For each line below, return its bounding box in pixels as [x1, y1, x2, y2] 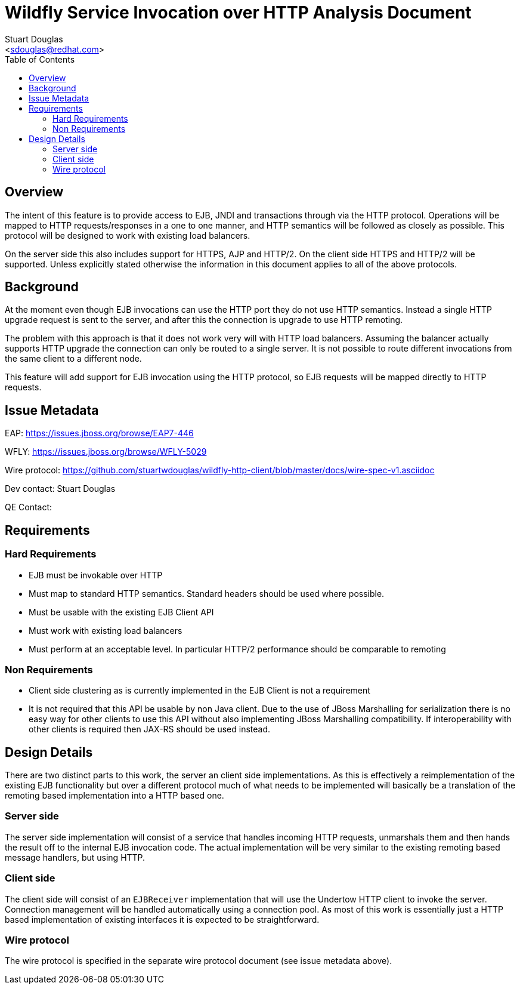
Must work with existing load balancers [29, 625, 182, 636]
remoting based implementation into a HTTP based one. [5, 790, 224, 801]
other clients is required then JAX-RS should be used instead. [29, 724, 271, 735]
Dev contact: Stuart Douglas [5, 483, 116, 494]
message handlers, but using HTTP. [5, 852, 146, 862]
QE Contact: [5, 502, 52, 513]
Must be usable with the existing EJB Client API [29, 606, 214, 617]
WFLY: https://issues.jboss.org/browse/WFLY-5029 [5, 446, 207, 457]
